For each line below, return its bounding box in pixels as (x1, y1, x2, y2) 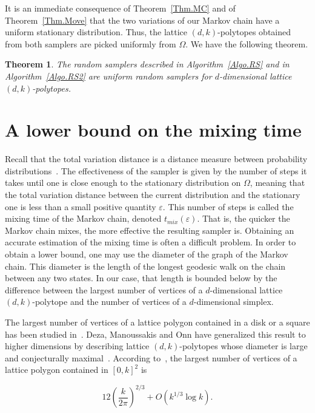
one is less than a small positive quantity (5, 200, 156, 213)
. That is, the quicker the (197, 212, 290, 225)
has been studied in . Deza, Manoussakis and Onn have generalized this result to (5, 327, 306, 340)
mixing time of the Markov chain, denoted (5, 212, 162, 225)
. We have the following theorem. (185, 37, 308, 50)
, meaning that (250, 176, 305, 189)
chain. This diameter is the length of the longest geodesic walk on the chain (5, 259, 286, 272)
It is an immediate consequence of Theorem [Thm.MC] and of (5, 2, 236, 14)
